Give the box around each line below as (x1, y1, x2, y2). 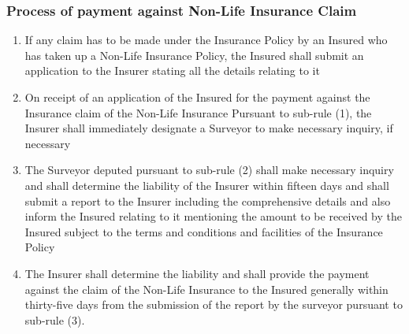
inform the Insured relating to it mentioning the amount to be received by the (24, 208, 402, 225)
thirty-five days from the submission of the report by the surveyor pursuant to (24, 296, 403, 313)
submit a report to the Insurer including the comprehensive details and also (24, 192, 391, 209)
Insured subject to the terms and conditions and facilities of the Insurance (24, 223, 383, 239)
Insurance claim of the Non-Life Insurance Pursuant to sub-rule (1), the (24, 104, 372, 121)
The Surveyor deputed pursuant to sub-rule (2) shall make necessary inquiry (24, 161, 394, 178)
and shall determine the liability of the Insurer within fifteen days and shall (24, 176, 389, 193)
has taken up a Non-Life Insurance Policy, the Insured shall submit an (24, 46, 364, 63)
